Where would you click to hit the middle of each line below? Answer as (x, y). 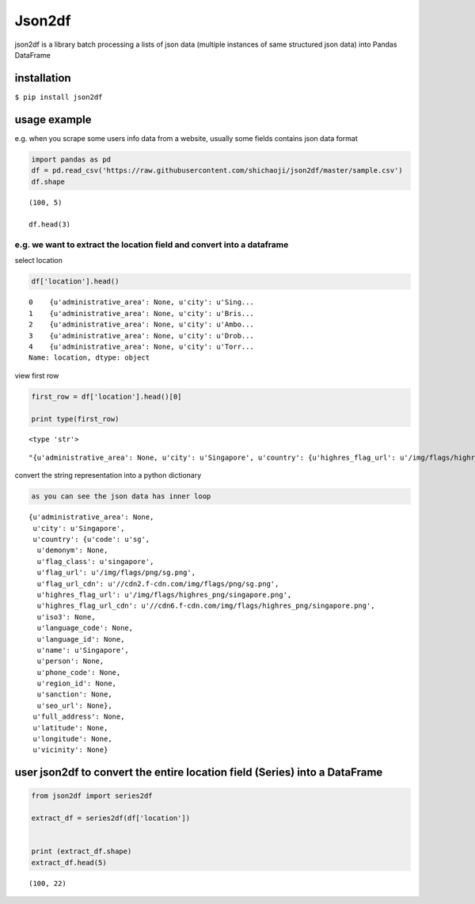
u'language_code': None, (85, 628)
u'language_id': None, (81, 639)
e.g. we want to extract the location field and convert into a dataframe (152, 245)
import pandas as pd (71, 159)
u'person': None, (70, 661)
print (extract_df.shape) (82, 851)
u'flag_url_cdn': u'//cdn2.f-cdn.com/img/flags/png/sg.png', (158, 584)
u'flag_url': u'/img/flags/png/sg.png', (116, 573)
